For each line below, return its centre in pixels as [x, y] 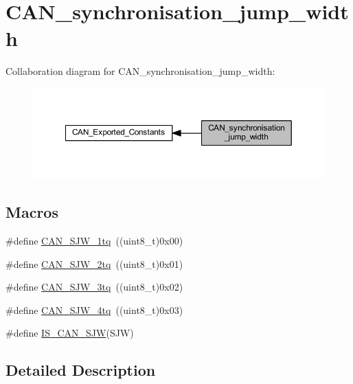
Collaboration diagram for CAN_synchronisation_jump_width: [140, 71]
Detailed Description [81, 370]
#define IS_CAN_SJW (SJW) [70, 333]
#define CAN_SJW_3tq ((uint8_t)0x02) [94, 287]
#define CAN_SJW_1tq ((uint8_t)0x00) [94, 240]
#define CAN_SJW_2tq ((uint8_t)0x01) [94, 263]
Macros [32, 212]
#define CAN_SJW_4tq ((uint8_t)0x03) [94, 309]
